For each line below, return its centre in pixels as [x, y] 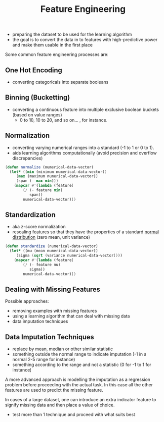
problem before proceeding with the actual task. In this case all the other [79, 385]
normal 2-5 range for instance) [44, 360]
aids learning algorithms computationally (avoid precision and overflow [84, 153]
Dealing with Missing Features [53, 289]
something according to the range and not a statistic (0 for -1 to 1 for [82, 365]
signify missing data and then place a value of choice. [60, 405]
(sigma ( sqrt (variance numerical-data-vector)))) [69, 256]
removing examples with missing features [55, 311]
